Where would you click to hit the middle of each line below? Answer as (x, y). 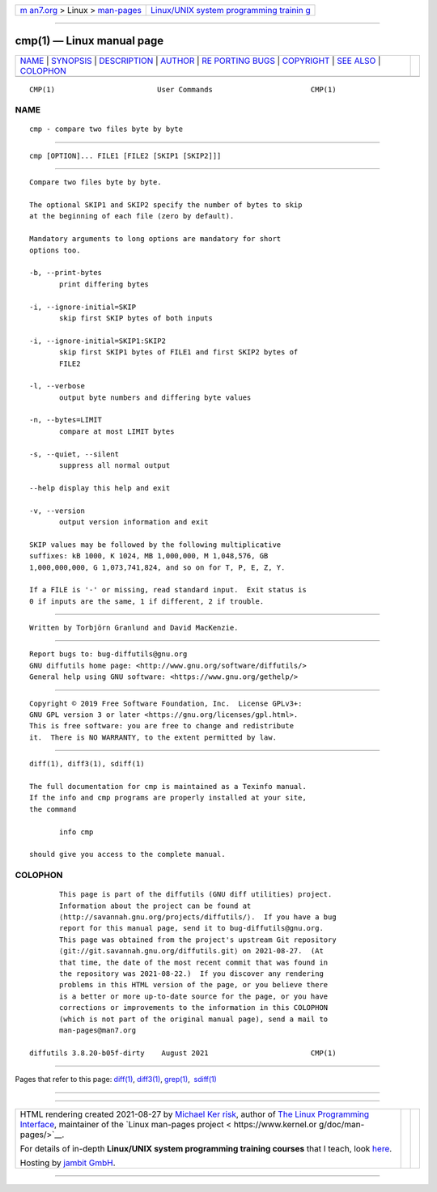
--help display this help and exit (100, 488)
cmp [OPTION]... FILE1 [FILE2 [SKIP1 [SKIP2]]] (125, 155)
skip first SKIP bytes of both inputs (136, 318)
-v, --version (57, 511)
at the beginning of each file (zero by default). (132, 216)
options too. (55, 250)
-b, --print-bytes (66, 273)
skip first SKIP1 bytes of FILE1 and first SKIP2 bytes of (179, 352)
